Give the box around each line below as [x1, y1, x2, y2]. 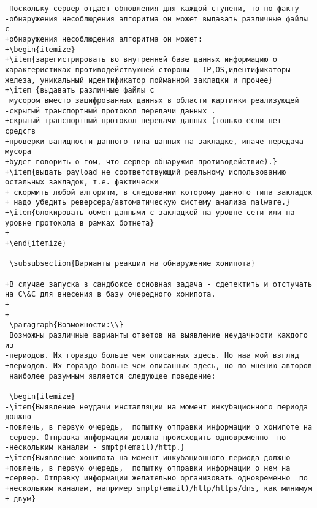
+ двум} [5, 494, 36, 503]
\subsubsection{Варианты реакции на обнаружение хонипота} [9, 259, 256, 268]
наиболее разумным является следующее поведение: [9, 371, 216, 381]
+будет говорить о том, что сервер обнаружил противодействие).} [5, 157, 277, 166]
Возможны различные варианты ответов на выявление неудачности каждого [9, 331, 308, 339]
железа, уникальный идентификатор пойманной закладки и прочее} [5, 75, 273, 85]
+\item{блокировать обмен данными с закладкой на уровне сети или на [5, 208, 295, 218]
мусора [5, 147, 31, 156]
